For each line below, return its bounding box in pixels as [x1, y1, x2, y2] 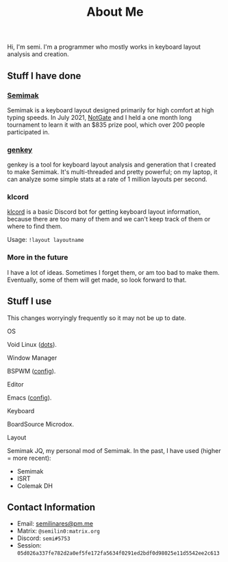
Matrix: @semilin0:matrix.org [16, 527, 101, 535]
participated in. [7, 127, 50, 136]
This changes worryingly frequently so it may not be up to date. [7, 313, 186, 322]
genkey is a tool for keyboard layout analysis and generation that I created [7, 160, 216, 169]
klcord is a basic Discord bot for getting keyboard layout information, [7, 208, 201, 216]
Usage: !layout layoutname [7, 236, 84, 244]
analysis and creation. [7, 50, 69, 58]
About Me [86, 4, 144, 20]
